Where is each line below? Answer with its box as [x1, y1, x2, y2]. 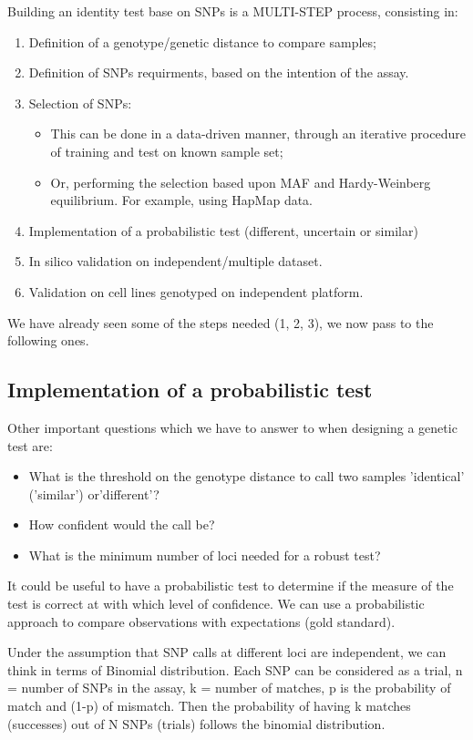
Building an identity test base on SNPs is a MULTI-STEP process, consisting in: [7, 2, 458, 20]
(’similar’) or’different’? [28, 484, 159, 503]
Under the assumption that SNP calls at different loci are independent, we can [7, 642, 447, 662]
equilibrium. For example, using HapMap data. [50, 190, 313, 210]
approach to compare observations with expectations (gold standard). [7, 612, 396, 631]
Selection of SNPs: [28, 93, 132, 112]
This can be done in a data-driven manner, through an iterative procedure [50, 124, 466, 143]
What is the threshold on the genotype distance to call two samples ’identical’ [28, 467, 465, 486]
